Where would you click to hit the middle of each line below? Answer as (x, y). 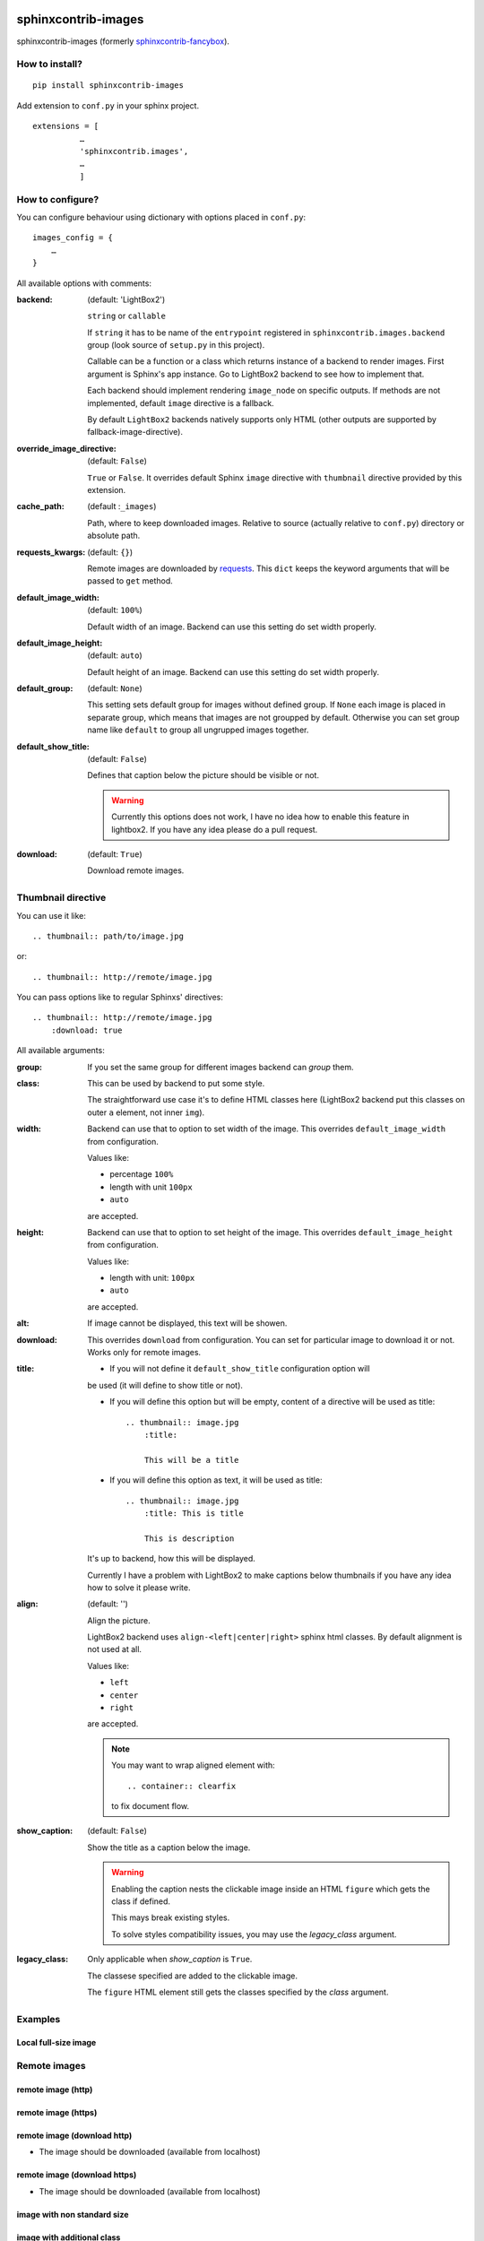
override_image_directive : (66, 448)
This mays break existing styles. (171, 1917)
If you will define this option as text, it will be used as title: (216, 1480)
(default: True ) (115, 854)
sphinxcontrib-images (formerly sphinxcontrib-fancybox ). (123, 41)
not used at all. (115, 1649)
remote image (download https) (77, 2175)
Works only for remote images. (144, 1353)
